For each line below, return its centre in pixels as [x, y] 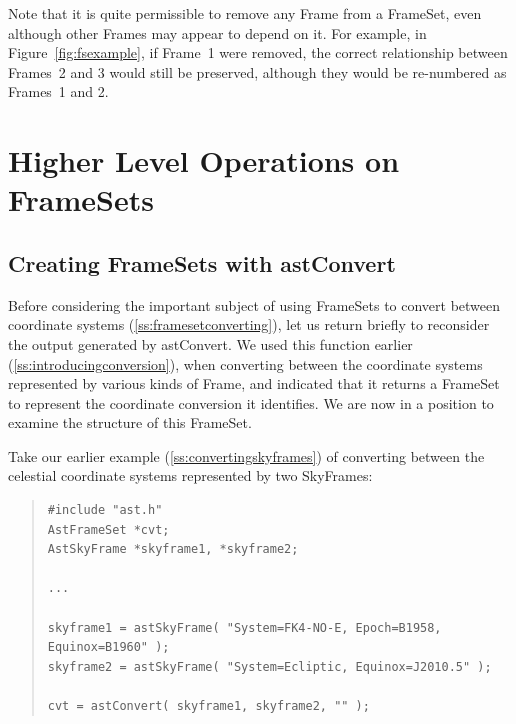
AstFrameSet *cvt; [108, 529]
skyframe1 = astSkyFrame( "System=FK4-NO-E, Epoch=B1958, [244, 627]
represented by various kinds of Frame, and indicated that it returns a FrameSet [254, 383]
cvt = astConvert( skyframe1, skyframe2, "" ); [208, 706]
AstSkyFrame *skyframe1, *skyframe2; [173, 549]
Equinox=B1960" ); [108, 647]
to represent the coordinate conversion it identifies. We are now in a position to [251, 402]
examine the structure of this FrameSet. [130, 422]
